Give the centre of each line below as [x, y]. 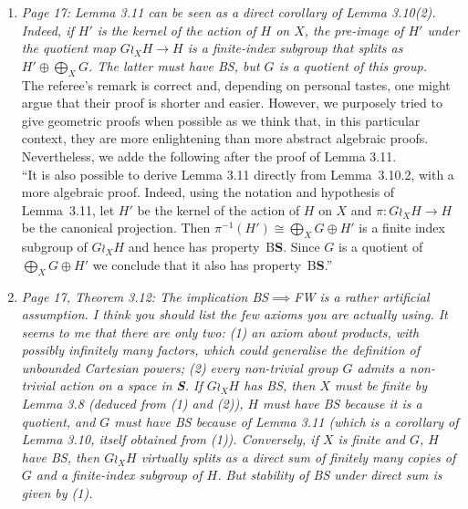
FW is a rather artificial [362, 296]
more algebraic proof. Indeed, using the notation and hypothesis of [208, 192]
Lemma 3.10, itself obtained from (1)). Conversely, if [170, 439]
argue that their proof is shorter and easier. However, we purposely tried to [232, 103]
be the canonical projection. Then [116, 228]
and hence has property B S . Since [224, 247]
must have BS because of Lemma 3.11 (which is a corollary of [286, 421]
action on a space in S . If [131, 385]
